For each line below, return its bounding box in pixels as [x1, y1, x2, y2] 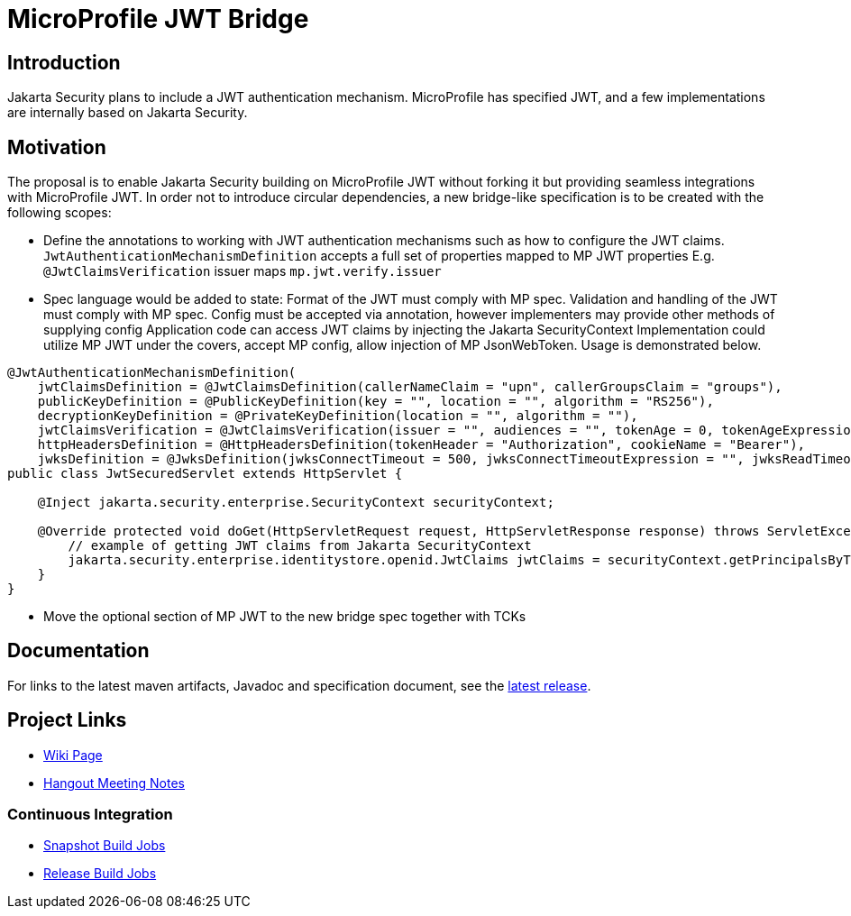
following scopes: [7, 205, 112, 221]
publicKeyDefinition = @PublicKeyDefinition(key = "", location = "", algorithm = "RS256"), [37, 394, 714, 409]
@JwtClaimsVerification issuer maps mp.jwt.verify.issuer [43, 263, 442, 279]
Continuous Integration [7, 805, 173, 824]
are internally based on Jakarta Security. [7, 105, 248, 121]
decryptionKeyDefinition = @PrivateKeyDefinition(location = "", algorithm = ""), [37, 408, 638, 424]
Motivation [7, 135, 106, 159]
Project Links [7, 709, 127, 732]
